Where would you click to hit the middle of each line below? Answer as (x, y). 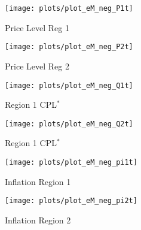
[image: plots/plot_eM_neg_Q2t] (69, 124)
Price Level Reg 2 (37, 66)
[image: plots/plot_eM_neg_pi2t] (71, 201)
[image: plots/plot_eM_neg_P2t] (69, 47)
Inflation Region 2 (38, 220)
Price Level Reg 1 (37, 27)
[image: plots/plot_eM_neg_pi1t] (71, 162)
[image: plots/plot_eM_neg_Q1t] (69, 85)
